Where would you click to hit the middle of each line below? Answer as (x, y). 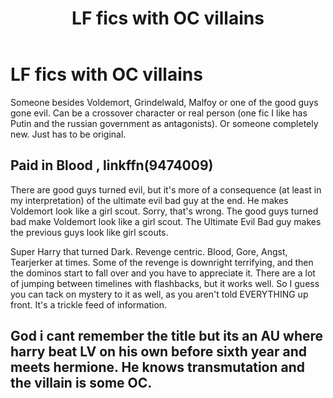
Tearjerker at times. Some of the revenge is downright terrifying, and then (162, 262)
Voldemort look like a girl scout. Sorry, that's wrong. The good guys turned (164, 211)
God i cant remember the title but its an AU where (167, 336)
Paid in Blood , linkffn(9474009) (112, 165)
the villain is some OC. (81, 383)
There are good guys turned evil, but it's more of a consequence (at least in (166, 189)
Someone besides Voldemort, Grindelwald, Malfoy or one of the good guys (164, 102)
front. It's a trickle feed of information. (89, 304)
